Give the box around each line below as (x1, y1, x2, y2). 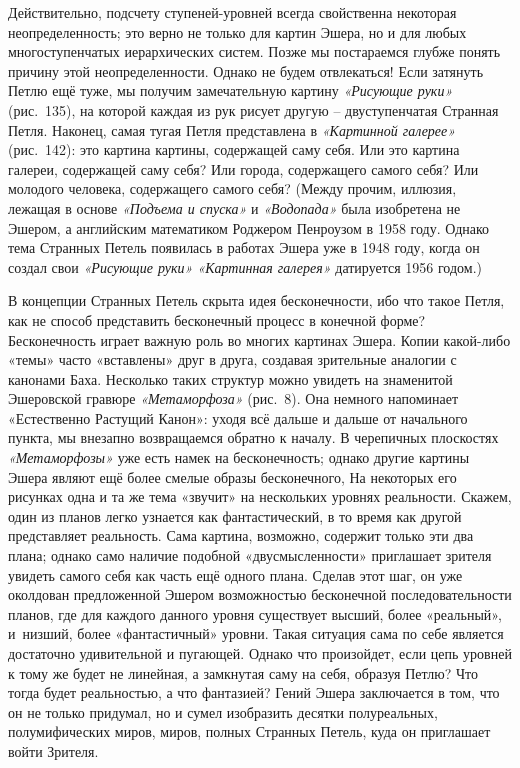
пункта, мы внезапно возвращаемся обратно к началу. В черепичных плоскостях (8, 427, 499, 448)
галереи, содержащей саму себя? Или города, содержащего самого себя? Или (8, 158, 479, 179)
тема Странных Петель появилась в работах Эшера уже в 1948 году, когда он (8, 237, 480, 258)
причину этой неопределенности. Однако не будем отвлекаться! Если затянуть (8, 60, 484, 81)
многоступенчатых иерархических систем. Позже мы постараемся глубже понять (8, 41, 501, 62)
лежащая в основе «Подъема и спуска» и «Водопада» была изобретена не (8, 197, 461, 218)
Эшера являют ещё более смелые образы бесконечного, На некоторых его (8, 466, 457, 487)
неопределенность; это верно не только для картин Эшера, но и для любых (8, 21, 467, 42)
